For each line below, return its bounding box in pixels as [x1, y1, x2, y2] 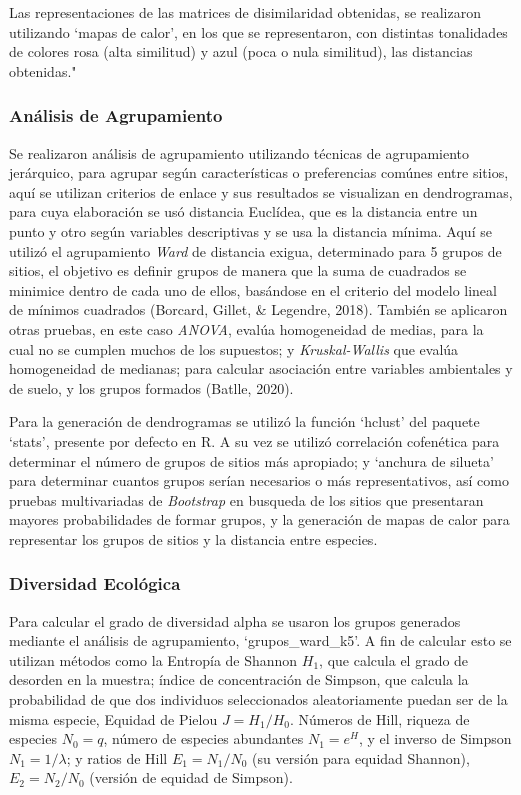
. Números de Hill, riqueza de [289, 708, 470, 729]
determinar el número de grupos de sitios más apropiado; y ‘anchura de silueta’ [9, 450, 494, 471]
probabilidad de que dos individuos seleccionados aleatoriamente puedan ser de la [9, 689, 508, 710]
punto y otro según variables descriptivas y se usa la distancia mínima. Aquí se [9, 220, 492, 241]
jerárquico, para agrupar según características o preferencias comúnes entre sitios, [9, 162, 509, 183]
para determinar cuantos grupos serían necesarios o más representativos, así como [9, 470, 509, 491]
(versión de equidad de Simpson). [89, 767, 293, 788]
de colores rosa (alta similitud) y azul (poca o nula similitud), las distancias [9, 41, 473, 62]
